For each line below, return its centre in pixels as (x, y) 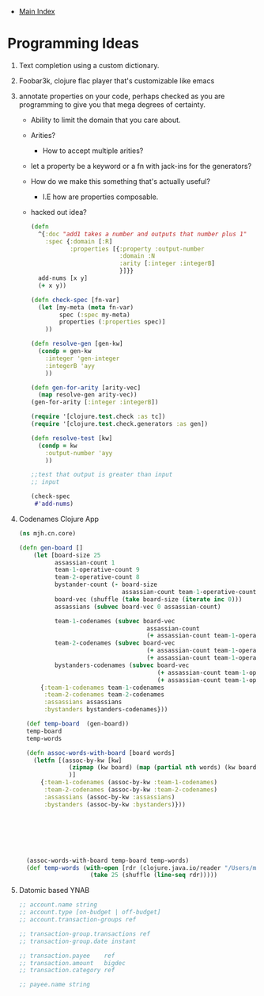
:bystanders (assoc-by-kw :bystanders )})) (115, 804)
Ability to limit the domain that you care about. (106, 120)
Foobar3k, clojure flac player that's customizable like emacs (117, 80)
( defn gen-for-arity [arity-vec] (86, 388)
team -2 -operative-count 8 (97, 577)
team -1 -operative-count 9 (97, 570)
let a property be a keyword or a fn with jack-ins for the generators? (141, 166)
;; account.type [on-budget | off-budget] (90, 912)
